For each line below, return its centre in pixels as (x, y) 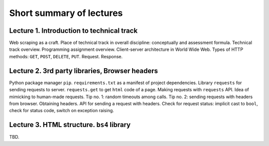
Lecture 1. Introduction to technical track (73, 31)
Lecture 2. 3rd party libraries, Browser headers (84, 71)
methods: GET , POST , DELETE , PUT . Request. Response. (66, 56)
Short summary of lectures (66, 13)
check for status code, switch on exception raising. (62, 111)
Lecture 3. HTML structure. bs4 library (70, 125)
